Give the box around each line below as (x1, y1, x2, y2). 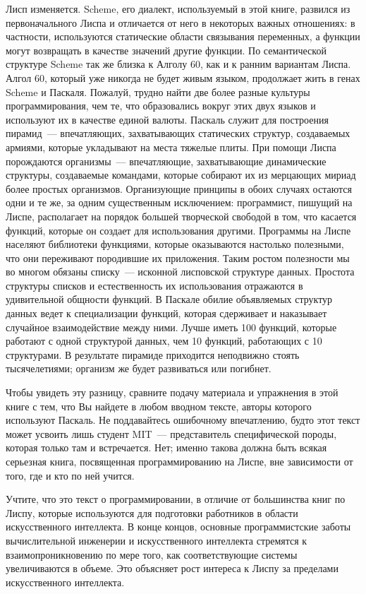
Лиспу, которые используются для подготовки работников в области (6, 505, 298, 520)
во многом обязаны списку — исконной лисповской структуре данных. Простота (6, 264, 355, 279)
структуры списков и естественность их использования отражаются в (6, 278, 303, 292)
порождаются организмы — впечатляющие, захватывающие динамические (6, 153, 327, 168)
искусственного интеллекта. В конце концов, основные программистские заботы (6, 519, 351, 534)
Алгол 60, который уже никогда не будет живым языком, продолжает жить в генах (6, 70, 360, 85)
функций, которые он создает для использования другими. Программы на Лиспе (6, 222, 351, 237)
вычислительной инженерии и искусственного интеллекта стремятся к (6, 533, 307, 547)
